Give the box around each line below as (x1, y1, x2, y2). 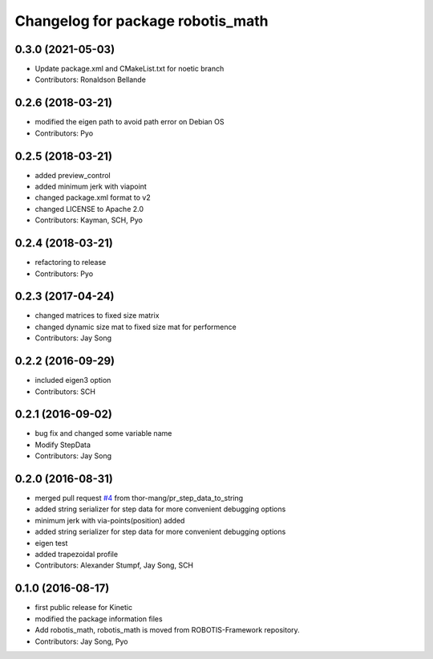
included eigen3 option (34, 376, 111, 385)
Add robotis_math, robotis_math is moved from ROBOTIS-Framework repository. (34, 625, 300, 635)
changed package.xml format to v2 (34, 193, 152, 202)
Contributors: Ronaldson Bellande (34, 75, 146, 84)
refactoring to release (34, 258, 107, 267)
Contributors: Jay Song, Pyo (34, 637, 128, 646)
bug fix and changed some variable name (34, 429, 172, 438)
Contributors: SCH (34, 386, 96, 397)
